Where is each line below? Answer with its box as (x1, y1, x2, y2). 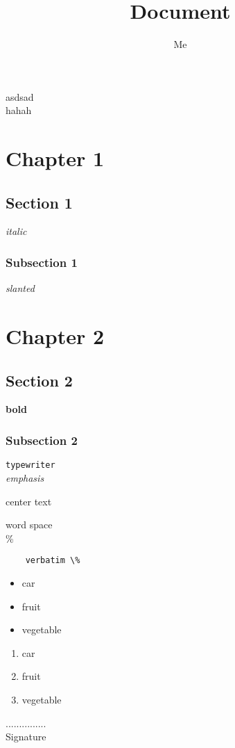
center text (6, 494, 52, 508)
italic (6, 224, 27, 238)
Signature (6, 729, 46, 744)
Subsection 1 (6, 254, 78, 270)
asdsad (6, 89, 34, 104)
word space (6, 517, 53, 532)
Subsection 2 (6, 431, 78, 448)
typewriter (6, 460, 55, 471)
